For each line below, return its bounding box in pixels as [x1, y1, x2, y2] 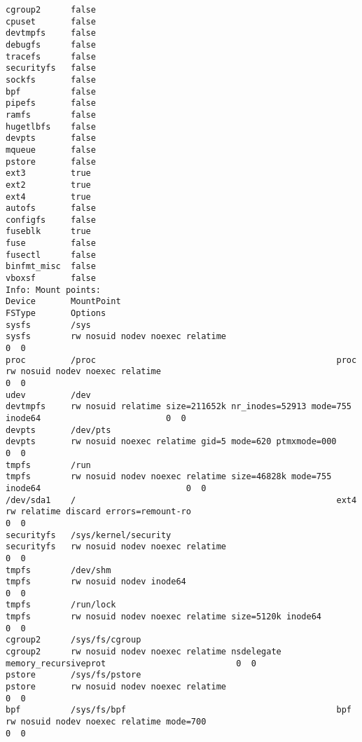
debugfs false [6, 39, 96, 50]
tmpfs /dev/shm [6, 565, 111, 575]
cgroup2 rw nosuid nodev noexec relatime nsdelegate [6, 647, 281, 657]
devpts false [6, 133, 96, 144]
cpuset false [6, 16, 96, 27]
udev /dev [6, 390, 91, 400]
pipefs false [6, 98, 96, 109]
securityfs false [6, 63, 96, 74]
